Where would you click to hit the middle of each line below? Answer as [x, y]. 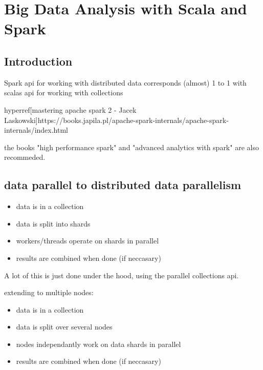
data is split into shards [53, 223]
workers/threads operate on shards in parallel [87, 241]
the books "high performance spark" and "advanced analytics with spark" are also [131, 147]
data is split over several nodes [64, 327]
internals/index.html [36, 130]
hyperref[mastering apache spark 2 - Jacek [70, 109]
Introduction [38, 61]
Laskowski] [21, 120]
